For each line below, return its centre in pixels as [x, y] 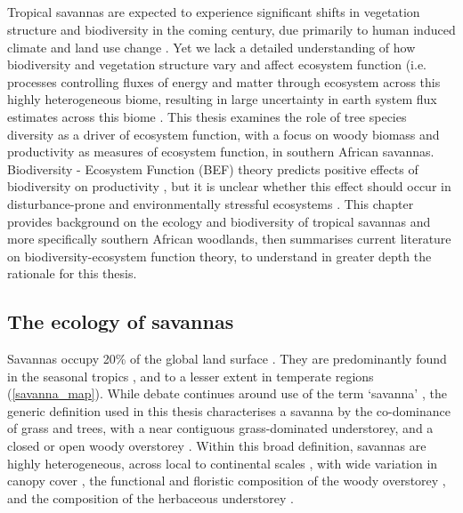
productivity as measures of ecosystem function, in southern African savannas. [221, 152]
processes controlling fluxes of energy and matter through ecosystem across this [224, 81]
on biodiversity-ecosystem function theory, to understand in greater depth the [219, 256]
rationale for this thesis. [72, 273]
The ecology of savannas [121, 321]
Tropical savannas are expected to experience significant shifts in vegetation [214, 12]
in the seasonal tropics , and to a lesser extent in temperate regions [191, 376]
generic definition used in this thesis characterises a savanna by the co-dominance [229, 410]
